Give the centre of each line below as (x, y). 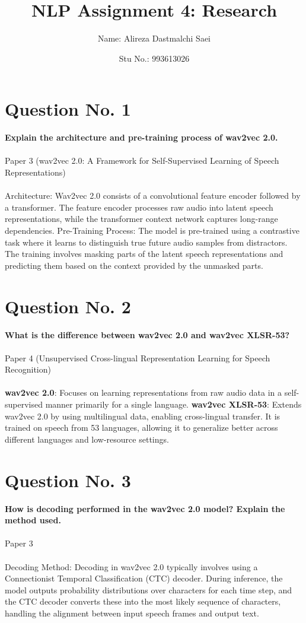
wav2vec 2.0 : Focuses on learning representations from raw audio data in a (143, 392)
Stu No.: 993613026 (154, 58)
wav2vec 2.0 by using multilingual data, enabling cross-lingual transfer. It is (143, 416)
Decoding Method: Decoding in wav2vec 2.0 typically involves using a (131, 566)
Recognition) (28, 369)
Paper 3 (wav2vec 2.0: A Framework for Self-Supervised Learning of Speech (142, 160)
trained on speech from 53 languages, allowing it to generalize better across (141, 427)
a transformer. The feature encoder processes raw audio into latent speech (139, 207)
